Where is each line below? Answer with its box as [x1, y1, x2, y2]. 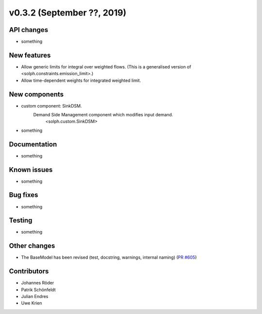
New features [9, 51, 51, 59]
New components [9, 90, 64, 98]
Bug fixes [9, 191, 38, 199]
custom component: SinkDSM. [21, 103, 82, 109]
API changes [9, 26, 49, 34]
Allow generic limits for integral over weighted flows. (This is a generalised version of [21, 63, 191, 70]
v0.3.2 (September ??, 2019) [9, 7, 127, 18]
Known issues [9, 165, 53, 174]
